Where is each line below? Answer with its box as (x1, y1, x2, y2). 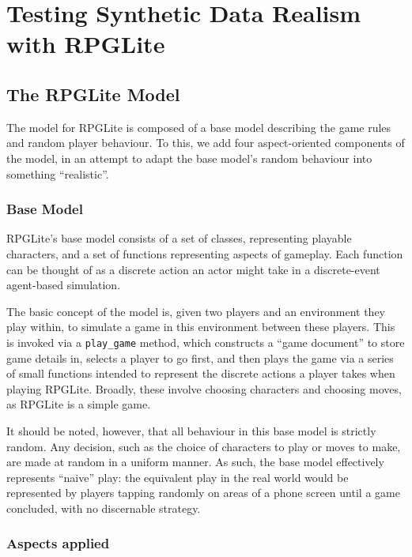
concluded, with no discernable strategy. (6, 499, 201, 516)
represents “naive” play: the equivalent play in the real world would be (6, 469, 349, 485)
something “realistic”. (6, 165, 109, 182)
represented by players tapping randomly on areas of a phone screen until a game (6, 484, 400, 501)
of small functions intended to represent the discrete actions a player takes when (6, 365, 395, 382)
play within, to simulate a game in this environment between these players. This (6, 318, 395, 335)
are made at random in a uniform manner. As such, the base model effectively (6, 454, 384, 470)
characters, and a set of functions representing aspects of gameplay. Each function (6, 245, 403, 262)
